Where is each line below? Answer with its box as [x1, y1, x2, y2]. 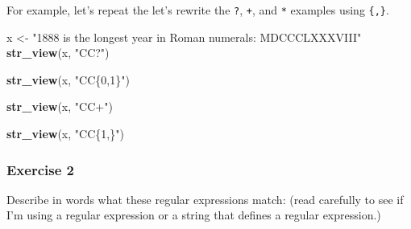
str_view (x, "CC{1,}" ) [6, 125, 124, 142]
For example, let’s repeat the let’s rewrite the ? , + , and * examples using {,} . [6, 2, 389, 18]
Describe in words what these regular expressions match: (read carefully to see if [6, 190, 404, 207]
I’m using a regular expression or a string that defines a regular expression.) [6, 207, 381, 223]
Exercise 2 [6, 159, 74, 179]
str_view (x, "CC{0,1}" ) [6, 71, 130, 88]
